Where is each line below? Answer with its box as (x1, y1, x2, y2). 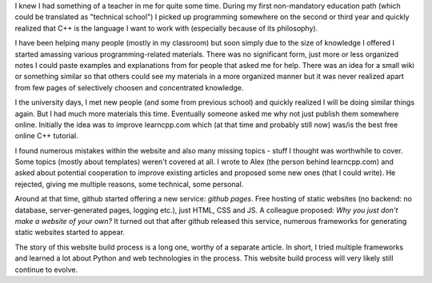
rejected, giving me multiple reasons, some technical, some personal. (14, 179, 244, 189)
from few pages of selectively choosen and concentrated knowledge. (14, 82, 244, 92)
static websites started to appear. (14, 228, 126, 237)
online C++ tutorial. (14, 131, 79, 141)
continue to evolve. (14, 265, 78, 274)
